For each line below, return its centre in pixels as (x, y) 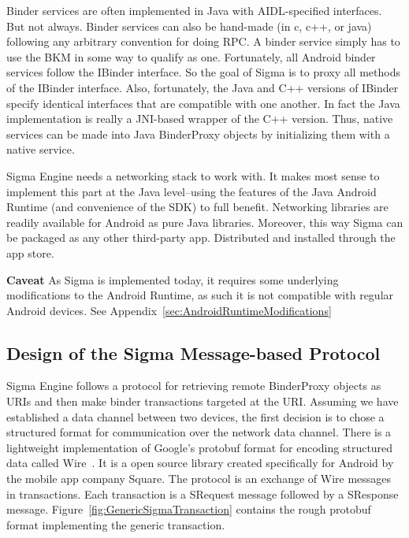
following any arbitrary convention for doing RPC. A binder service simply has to (203, 41)
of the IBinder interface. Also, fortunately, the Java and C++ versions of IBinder (203, 87)
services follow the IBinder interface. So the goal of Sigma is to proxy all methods (203, 72)
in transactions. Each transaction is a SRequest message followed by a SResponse (203, 493)
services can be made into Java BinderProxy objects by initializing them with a (198, 134)
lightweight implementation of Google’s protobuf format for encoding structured (200, 447)
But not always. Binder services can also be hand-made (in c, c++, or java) (189, 26)
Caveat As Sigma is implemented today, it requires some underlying (173, 279)
